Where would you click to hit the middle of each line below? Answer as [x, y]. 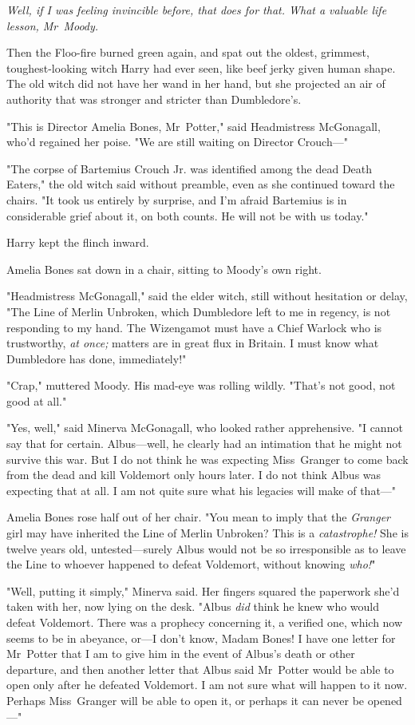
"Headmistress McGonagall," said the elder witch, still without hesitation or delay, [207, 296]
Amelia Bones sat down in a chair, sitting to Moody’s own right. [164, 269]
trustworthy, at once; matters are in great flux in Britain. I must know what [193, 343]
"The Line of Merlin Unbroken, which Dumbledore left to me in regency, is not [199, 311]
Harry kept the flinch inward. [78, 242]
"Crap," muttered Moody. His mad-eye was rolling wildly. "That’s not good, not [201, 385]
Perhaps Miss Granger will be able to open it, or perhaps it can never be [186, 700]
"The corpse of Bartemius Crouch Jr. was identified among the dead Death [190, 168]
